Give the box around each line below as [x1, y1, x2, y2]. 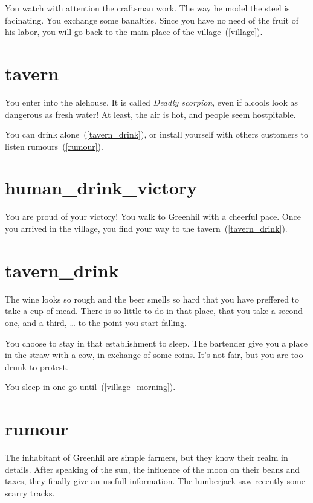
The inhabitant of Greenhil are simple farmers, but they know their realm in [5, 451, 288, 463]
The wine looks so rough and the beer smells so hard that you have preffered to [5, 292, 300, 305]
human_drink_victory [5, 175, 198, 200]
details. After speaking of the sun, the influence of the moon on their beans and [5, 463, 300, 475]
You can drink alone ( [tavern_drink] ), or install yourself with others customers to [5, 128, 308, 141]
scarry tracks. [5, 486, 55, 499]
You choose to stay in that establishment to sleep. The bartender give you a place [5, 336, 308, 349]
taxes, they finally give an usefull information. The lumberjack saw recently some [5, 475, 306, 487]
